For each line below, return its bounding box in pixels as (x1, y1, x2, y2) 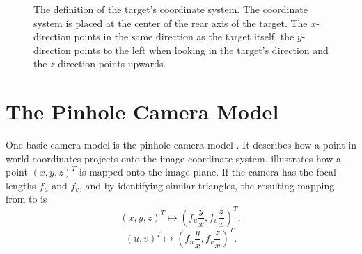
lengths (6, 178, 36, 192)
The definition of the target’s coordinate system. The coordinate (33, 2, 308, 16)
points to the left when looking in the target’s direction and (74, 42, 329, 57)
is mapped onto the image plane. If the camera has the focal (79, 164, 336, 179)
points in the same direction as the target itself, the (74, 29, 294, 44)
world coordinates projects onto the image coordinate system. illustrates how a (6, 151, 342, 165)
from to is (6, 192, 47, 206)
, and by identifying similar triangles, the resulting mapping (79, 178, 335, 192)
